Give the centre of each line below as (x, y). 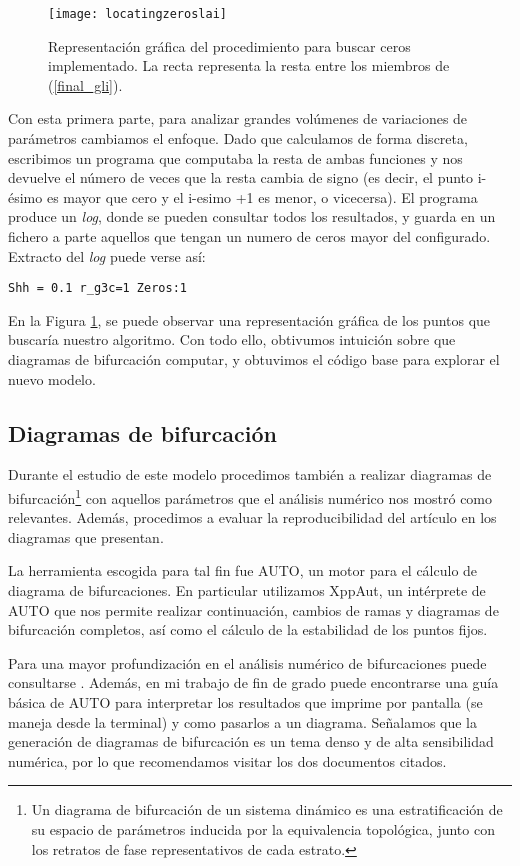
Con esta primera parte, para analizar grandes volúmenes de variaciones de (238, 118)
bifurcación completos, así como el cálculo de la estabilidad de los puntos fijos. (248, 629)
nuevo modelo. (52, 378)
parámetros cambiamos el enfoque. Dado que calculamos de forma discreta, (238, 138)
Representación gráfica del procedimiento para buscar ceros (229, 45)
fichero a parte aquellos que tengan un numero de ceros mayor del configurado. (249, 236)
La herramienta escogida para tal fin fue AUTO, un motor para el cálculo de (243, 570)
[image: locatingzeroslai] (137, 14)
